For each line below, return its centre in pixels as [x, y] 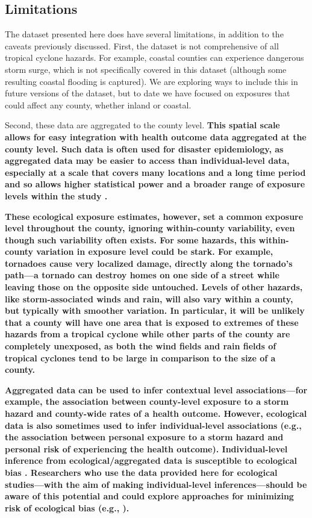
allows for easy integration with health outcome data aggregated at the [156, 136]
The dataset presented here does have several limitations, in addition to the [144, 34]
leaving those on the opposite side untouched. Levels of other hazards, [154, 287]
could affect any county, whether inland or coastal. [98, 105]
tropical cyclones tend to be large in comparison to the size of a [140, 357]
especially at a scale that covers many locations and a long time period [155, 172]
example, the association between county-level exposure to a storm [147, 401]
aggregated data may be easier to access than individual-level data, [147, 161]
